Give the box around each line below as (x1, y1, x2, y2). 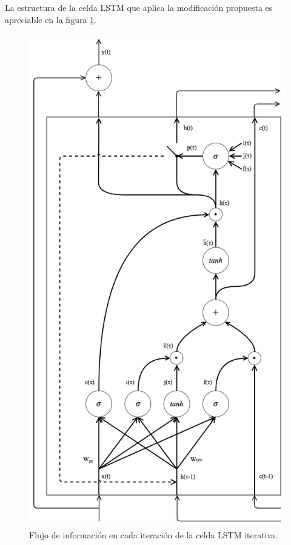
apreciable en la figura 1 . (5, 13, 96, 26)
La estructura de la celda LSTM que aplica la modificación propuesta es (5, 1, 273, 13)
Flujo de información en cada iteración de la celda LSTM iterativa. (29, 528, 278, 541)
